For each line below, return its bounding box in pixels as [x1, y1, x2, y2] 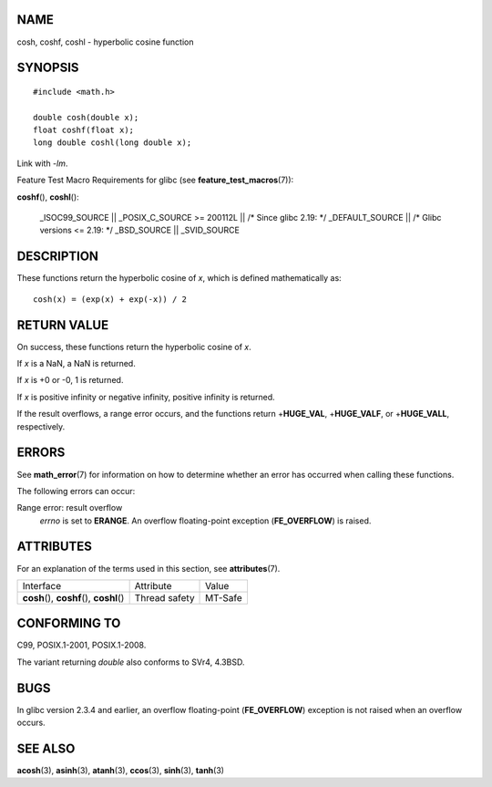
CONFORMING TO [16, 616, 121, 631]
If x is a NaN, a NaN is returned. [16, 358, 136, 369]
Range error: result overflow [16, 502, 123, 513]
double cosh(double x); [33, 112, 139, 122]
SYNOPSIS [16, 60, 79, 76]
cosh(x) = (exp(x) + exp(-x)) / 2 [33, 294, 187, 305]
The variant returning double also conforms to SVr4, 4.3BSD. [16, 657, 245, 668]
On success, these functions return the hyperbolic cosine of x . [16, 341, 252, 352]
